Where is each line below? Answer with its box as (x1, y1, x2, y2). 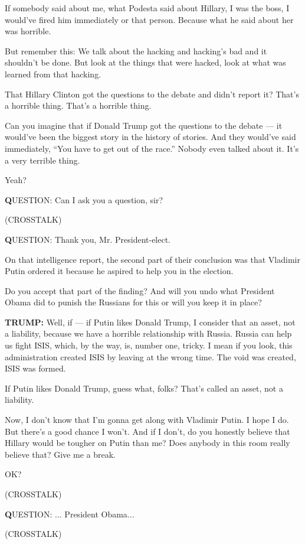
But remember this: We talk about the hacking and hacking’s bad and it (5, 44, 267, 57)
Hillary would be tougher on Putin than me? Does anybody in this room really (5, 436, 290, 449)
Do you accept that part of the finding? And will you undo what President (5, 284, 275, 297)
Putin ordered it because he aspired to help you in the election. (5, 265, 234, 277)
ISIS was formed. (5, 362, 66, 374)
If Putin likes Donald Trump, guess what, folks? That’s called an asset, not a (5, 382, 283, 394)
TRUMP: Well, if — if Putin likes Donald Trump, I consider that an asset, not (5, 315, 296, 328)
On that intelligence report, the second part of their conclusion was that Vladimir (5, 253, 300, 265)
